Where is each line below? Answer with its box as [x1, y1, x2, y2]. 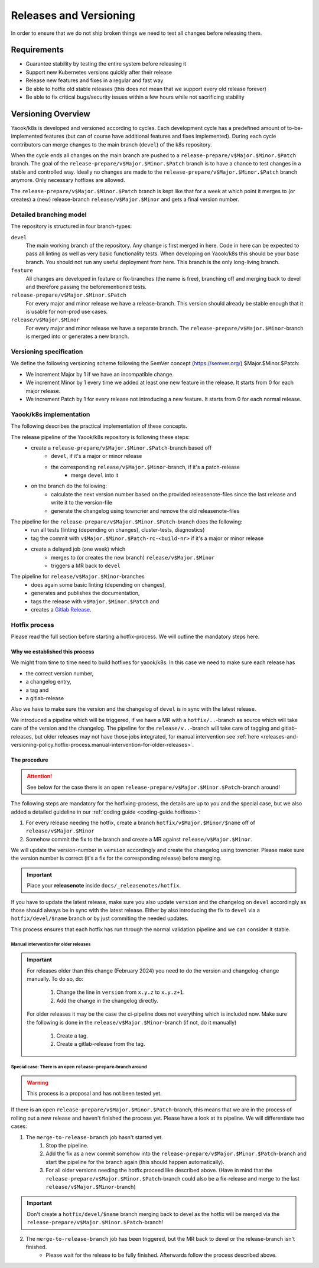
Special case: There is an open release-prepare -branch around [11, 1064, 147, 1070]
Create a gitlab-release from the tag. [56, 1041, 145, 1048]
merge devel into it [71, 472, 119, 479]
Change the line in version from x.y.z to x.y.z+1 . [56, 989, 185, 996]
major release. [25, 387, 61, 394]
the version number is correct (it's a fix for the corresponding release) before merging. [11, 854, 222, 862]
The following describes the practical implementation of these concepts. [11, 422, 187, 430]
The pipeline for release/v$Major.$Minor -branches [11, 573, 145, 580]
